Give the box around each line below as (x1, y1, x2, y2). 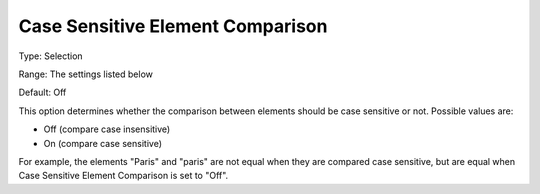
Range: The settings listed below (18, 68, 154, 80)
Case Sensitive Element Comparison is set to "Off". (18, 170, 229, 182)
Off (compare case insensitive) (43, 123, 171, 135)
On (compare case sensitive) (43, 137, 162, 149)
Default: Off (18, 86, 67, 99)
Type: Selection (18, 50, 84, 62)
